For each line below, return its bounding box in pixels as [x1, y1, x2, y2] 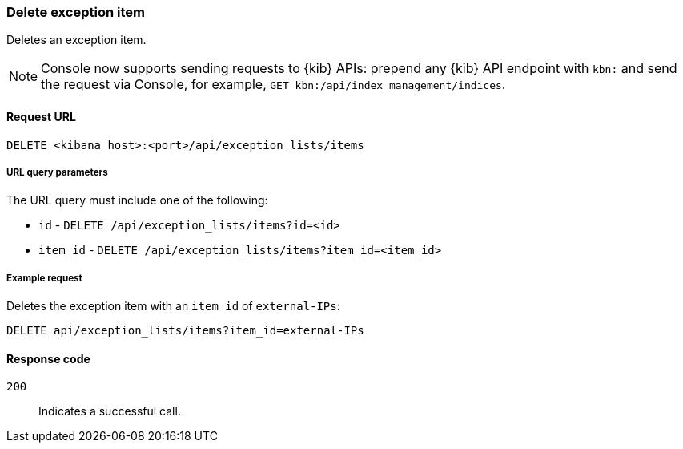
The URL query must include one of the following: [6, 193, 268, 208]
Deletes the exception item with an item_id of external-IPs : [6, 299, 340, 313]
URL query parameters [6, 166, 108, 178]
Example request [6, 272, 82, 284]
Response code [6, 351, 90, 366]
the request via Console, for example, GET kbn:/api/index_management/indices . [41, 76, 506, 93]
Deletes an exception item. [6, 33, 147, 47]
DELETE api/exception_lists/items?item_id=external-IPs [6, 324, 364, 338]
